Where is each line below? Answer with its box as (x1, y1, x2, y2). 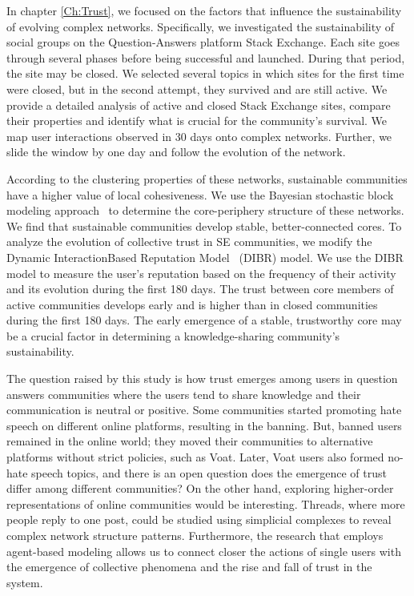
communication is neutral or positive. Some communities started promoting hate (6, 401, 402, 418)
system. (6, 574, 43, 590)
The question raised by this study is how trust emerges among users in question (6, 370, 398, 387)
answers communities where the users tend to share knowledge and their (6, 385, 361, 402)
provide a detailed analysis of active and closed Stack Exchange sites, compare (6, 96, 391, 113)
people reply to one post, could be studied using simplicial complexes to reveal (6, 511, 392, 528)
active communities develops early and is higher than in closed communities (6, 296, 378, 312)
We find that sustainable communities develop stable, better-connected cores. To (6, 217, 402, 234)
